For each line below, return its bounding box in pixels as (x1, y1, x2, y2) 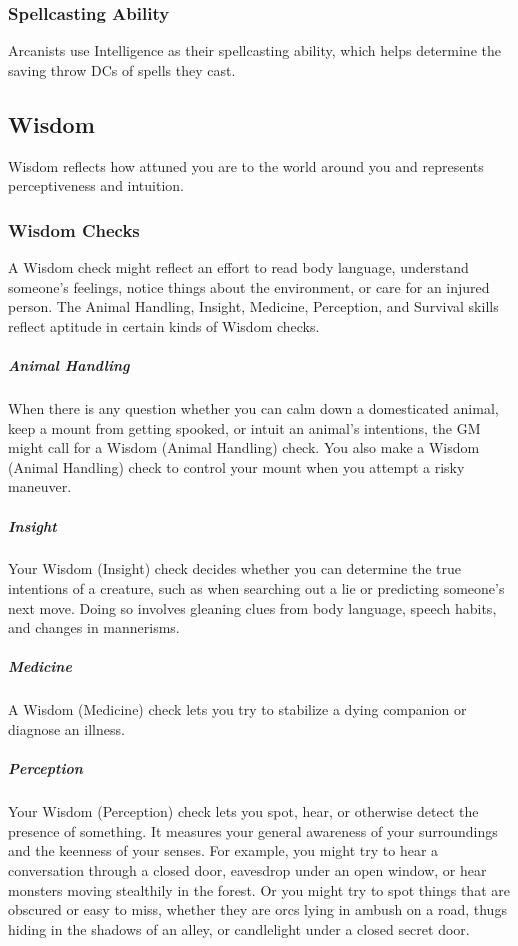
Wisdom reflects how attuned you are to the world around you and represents (8, 155, 484, 176)
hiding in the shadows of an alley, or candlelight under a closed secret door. (8, 918, 470, 939)
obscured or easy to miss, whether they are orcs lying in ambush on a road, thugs (8, 899, 507, 920)
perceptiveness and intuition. (8, 175, 184, 196)
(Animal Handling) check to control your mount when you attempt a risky (8, 456, 465, 477)
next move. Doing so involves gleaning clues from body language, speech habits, (8, 597, 497, 618)
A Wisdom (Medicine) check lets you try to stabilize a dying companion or (8, 699, 467, 720)
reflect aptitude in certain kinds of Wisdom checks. (8, 315, 320, 336)
